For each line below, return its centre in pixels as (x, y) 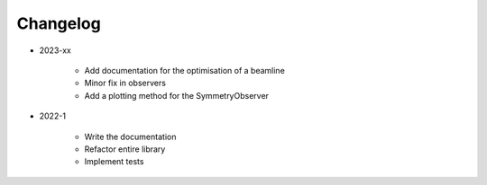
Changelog (59, 23)
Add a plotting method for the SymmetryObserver (177, 95)
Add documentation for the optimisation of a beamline (185, 70)
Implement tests (114, 162)
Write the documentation (130, 137)
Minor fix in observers (125, 83)
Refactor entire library (125, 149)
